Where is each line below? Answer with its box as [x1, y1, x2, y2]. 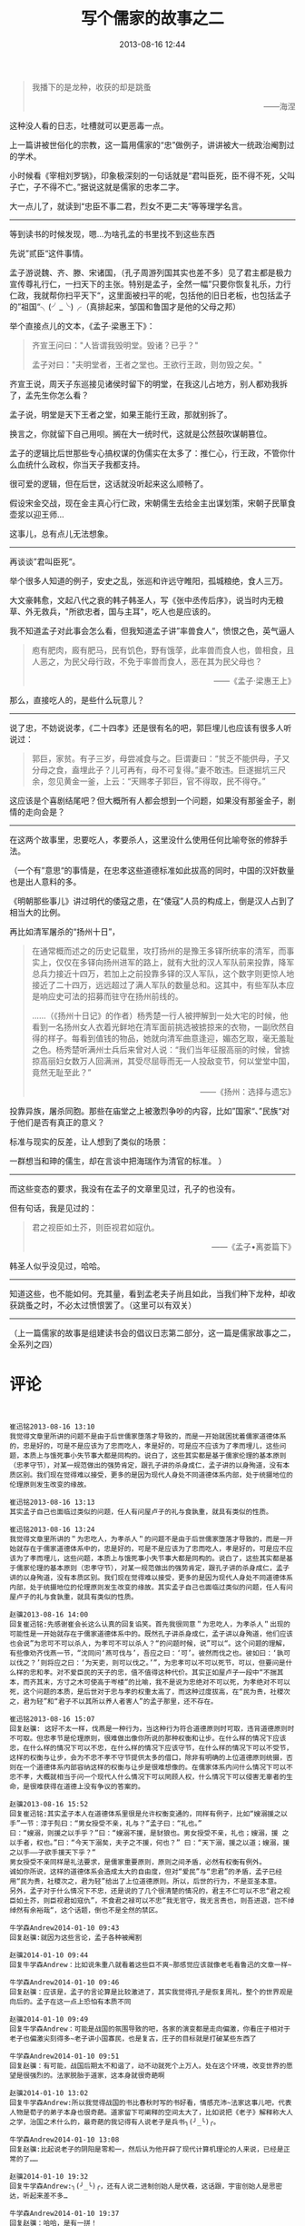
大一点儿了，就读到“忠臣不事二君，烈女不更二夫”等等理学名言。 [9, 201, 248, 212]
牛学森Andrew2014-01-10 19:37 [9, 2209, 120, 2218]
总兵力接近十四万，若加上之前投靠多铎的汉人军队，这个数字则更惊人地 [31, 968, 295, 979]
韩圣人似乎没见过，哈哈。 [9, 1260, 105, 1271]
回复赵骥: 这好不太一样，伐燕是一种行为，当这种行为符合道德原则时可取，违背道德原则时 [9, 1724, 295, 1733]
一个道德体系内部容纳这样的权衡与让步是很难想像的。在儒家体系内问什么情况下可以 [22, 1763, 287, 1772]
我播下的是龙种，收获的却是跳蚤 [31, 81, 152, 92]
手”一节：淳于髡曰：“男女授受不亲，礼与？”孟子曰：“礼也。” [9, 1818, 202, 1828]
